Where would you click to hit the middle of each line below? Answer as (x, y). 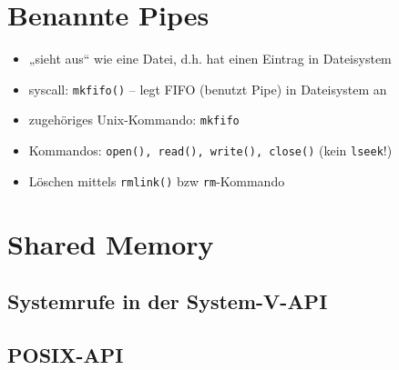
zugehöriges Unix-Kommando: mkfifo (134, 120)
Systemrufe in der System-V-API (168, 301)
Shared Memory (111, 243)
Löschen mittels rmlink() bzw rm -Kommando (157, 180)
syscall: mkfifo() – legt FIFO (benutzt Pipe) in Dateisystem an (208, 89)
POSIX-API (66, 354)
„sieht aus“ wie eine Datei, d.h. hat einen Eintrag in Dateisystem (210, 59)
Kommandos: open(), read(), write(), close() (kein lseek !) (210, 150)
